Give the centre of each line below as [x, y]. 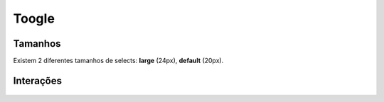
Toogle [34, 18]
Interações [37, 80]
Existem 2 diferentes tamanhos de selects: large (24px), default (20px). [118, 61]
